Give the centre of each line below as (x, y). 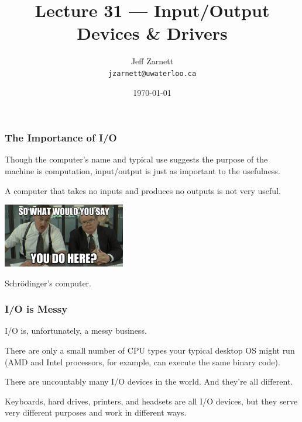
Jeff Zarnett (152, 61)
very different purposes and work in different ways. (96, 412)
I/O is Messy (36, 309)
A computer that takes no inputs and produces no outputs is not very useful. (143, 190)
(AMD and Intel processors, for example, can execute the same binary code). (143, 362)
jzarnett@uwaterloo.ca (152, 73)
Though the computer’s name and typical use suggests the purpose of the (136, 159)
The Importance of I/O (61, 138)
